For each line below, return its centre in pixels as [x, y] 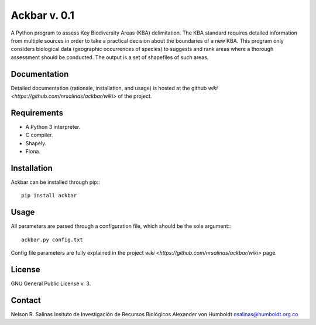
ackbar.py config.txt [52, 240]
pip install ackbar [49, 196]
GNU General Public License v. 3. [51, 283]
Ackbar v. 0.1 [42, 15]
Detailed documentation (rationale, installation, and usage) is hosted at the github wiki [114, 88]
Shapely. [36, 143]
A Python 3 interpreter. [53, 126]
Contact [26, 300]
